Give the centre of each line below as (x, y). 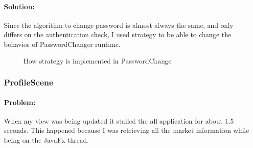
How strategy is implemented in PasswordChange (98, 60)
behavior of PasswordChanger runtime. (62, 44)
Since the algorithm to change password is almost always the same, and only (119, 25)
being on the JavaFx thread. (46, 140)
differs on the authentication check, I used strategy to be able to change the (118, 34)
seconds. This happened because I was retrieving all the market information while (126, 130)
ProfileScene (29, 82)
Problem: (20, 102)
